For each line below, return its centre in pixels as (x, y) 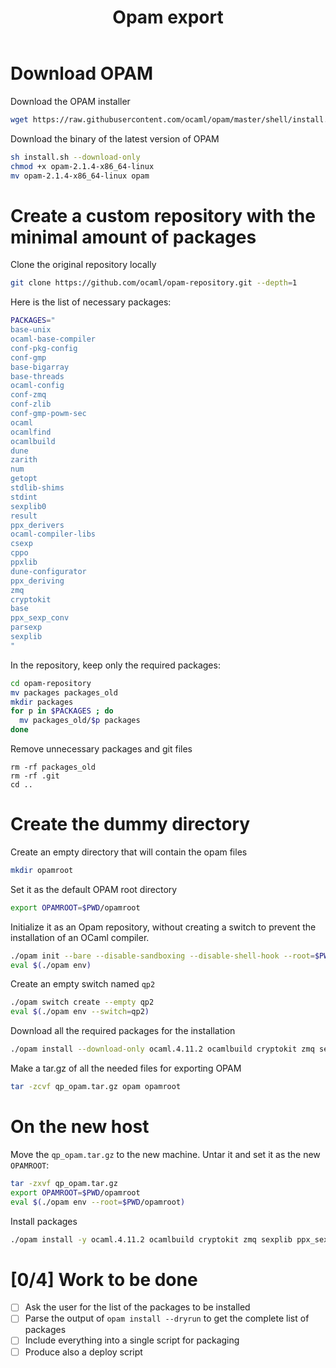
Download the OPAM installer (70, 101)
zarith (24, 460)
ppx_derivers (37, 525)
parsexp (26, 627)
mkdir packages (42, 702)
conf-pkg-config (44, 348)
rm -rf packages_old (53, 767)
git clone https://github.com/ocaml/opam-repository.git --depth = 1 (154, 283)
